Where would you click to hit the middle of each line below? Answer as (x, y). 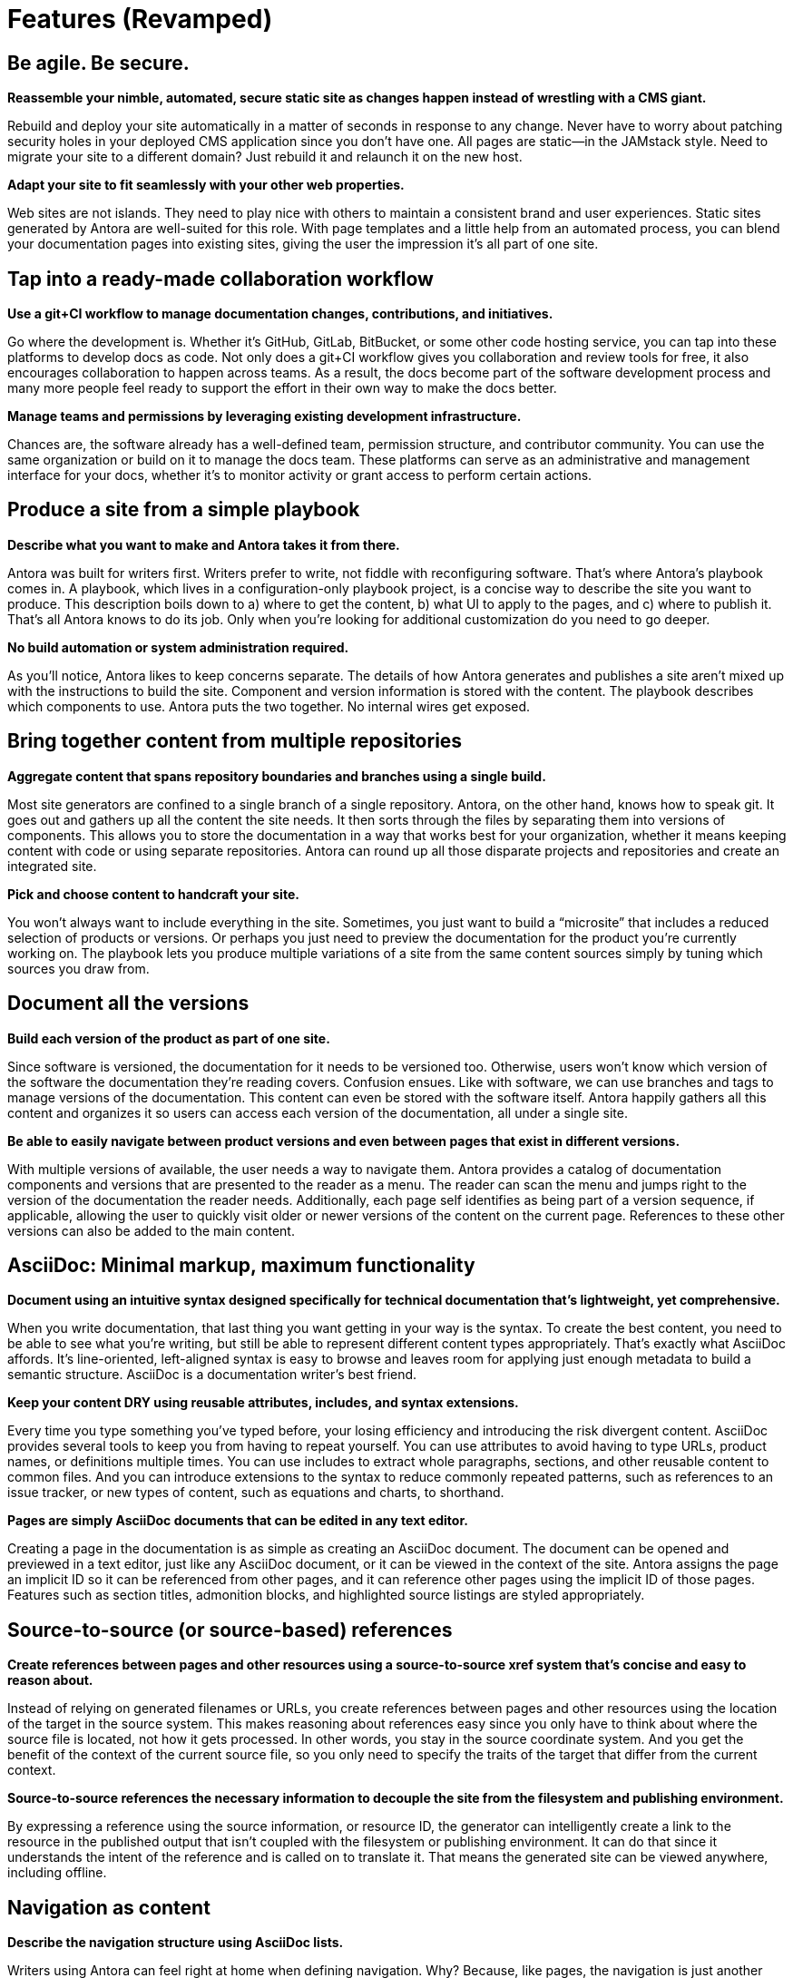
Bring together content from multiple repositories (235, 741)
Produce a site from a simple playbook (184, 510)
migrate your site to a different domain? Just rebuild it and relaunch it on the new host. (265, 157)
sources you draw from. (78, 968)
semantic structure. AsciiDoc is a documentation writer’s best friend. (212, 1375)
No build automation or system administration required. (178, 647)
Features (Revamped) (140, 19)
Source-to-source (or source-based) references (230, 1630)
